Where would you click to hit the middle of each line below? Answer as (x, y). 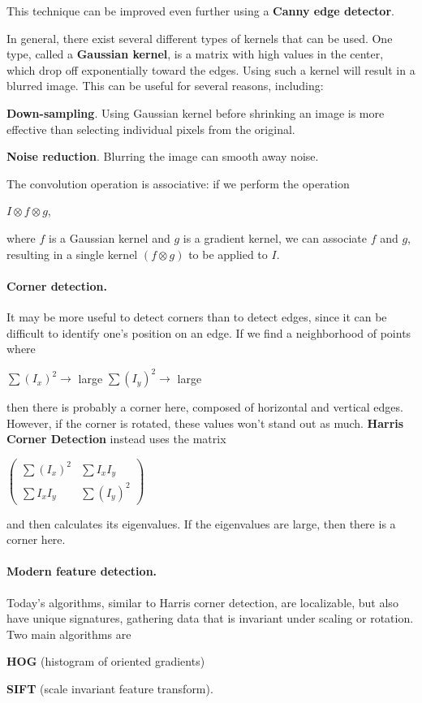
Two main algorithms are (69, 634)
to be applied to (228, 254)
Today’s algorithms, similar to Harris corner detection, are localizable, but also (202, 602)
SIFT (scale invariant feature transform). (110, 688)
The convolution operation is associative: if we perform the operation (178, 183)
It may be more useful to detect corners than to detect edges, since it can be (197, 316)
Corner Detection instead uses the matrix (116, 439)
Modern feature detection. (82, 571)
